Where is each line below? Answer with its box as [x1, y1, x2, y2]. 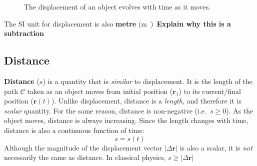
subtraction [4, 28, 44, 38]
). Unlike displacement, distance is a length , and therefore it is [51, 95, 241, 106]
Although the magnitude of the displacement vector [4, 142, 162, 152]
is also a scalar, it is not [179, 142, 252, 152]
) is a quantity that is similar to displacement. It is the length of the [42, 75, 252, 86]
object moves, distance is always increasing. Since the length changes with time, [4, 115, 248, 125]
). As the [226, 105, 253, 115]
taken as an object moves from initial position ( [27, 85, 173, 96]
